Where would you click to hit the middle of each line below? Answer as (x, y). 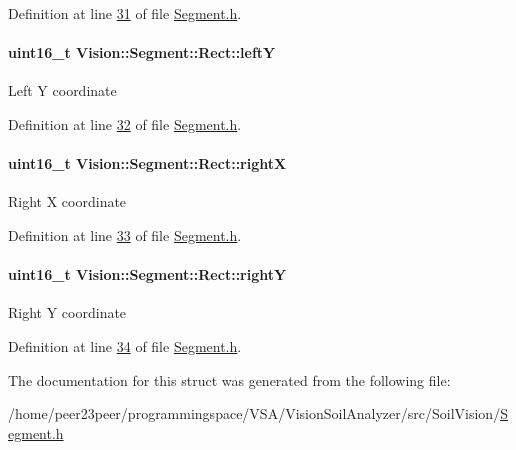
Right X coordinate (67, 201)
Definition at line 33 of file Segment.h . (125, 234)
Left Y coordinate (62, 90)
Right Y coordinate (67, 312)
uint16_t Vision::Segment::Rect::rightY (147, 274)
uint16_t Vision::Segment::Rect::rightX (147, 163)
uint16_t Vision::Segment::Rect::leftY (142, 52)
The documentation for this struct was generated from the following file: (229, 379)
